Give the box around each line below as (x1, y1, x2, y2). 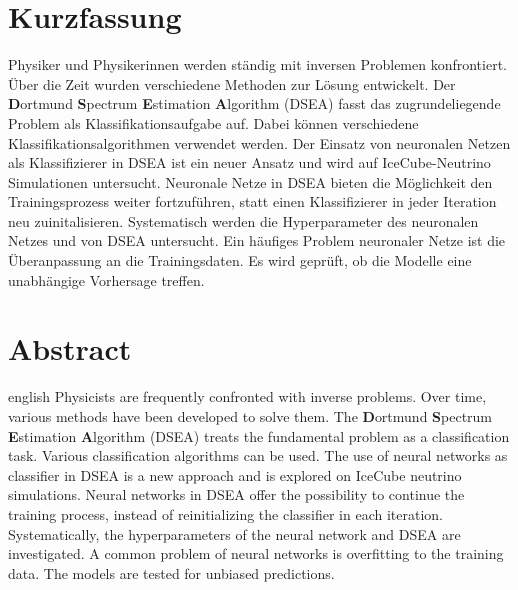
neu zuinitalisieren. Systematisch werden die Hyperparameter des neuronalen (8, 210, 479, 231)
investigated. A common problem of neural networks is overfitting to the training (8, 543, 504, 564)
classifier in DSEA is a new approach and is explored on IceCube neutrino (8, 464, 462, 485)
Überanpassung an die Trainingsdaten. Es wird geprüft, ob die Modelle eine (8, 250, 472, 271)
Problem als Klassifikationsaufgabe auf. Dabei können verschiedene (8, 112, 419, 133)
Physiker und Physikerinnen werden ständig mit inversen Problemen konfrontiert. (8, 54, 507, 75)
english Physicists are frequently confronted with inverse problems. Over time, (8, 386, 487, 407)
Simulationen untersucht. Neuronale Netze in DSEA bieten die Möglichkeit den (8, 171, 493, 192)
